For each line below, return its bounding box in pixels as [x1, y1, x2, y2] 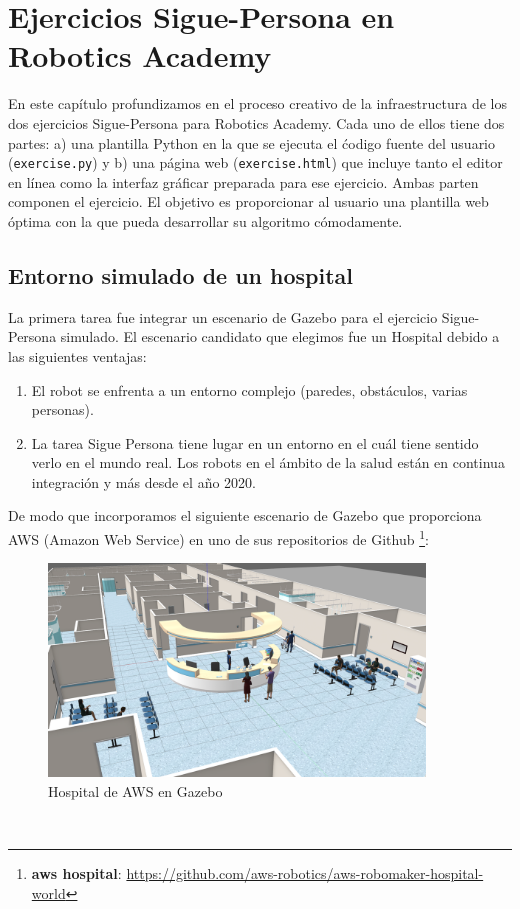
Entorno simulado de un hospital [8, 259, 354, 290]
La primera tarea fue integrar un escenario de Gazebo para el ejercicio [8, 306, 438, 327]
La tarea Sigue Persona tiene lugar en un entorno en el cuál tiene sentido [31, 432, 479, 453]
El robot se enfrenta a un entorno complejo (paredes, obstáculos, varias [31, 379, 468, 400]
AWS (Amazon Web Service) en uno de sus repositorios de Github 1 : [8, 526, 429, 549]
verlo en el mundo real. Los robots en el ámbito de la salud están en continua [31, 452, 505, 473]
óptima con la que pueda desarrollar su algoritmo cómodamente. [8, 210, 403, 231]
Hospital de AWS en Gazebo [48, 780, 223, 801]
